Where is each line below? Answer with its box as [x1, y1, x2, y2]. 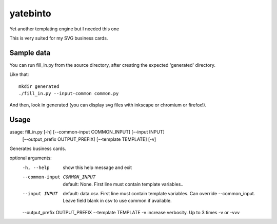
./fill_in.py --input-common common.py [18, 90, 119, 97]
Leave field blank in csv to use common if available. [63, 198, 172, 204]
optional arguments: [9, 155, 52, 161]
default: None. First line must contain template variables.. [63, 181, 184, 187]
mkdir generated [18, 83, 60, 89]
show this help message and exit [63, 164, 132, 171]
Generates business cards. [9, 145, 66, 152]
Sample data [9, 48, 51, 57]
